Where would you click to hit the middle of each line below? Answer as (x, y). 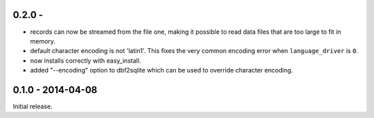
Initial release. (33, 106)
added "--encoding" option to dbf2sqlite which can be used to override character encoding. (162, 70)
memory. (43, 41)
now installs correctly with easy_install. (86, 60)
